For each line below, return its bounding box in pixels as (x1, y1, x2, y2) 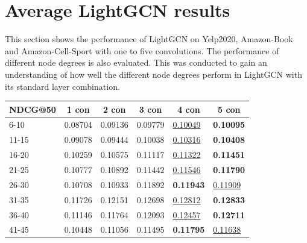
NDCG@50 (9, 103, 56, 115)
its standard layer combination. (5, 80, 120, 92)
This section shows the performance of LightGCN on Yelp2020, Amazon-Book (5, 33, 293, 45)
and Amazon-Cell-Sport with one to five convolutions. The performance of (5, 44, 279, 57)
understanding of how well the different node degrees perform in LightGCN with (5, 68, 302, 80)
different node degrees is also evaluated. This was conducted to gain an (5, 56, 267, 69)
